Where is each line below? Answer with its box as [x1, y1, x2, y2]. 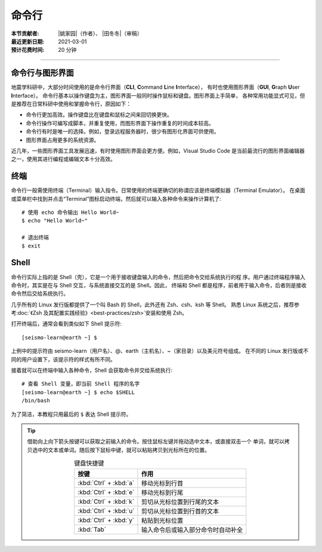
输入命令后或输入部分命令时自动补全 [141, 525, 243, 534]
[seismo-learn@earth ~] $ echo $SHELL [21, 389, 135, 396]
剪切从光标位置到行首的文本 [141, 507, 219, 515]
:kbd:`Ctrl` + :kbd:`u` [78, 507, 135, 515]
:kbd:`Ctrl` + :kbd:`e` [78, 488, 135, 496]
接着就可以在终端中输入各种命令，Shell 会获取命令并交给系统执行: [11, 367, 173, 374]
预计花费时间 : [11, 46, 45, 54]
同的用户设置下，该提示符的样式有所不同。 [11, 355, 116, 363]
